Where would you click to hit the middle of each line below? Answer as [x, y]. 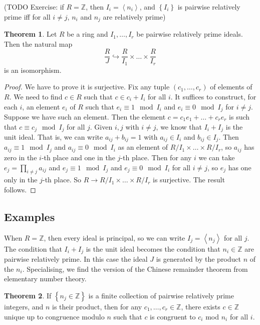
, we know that [179, 126]
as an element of [143, 147]
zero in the [21, 157]
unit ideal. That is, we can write [54, 137]
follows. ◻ [20, 189]
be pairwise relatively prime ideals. [190, 34]
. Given [101, 126]
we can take [217, 157]
